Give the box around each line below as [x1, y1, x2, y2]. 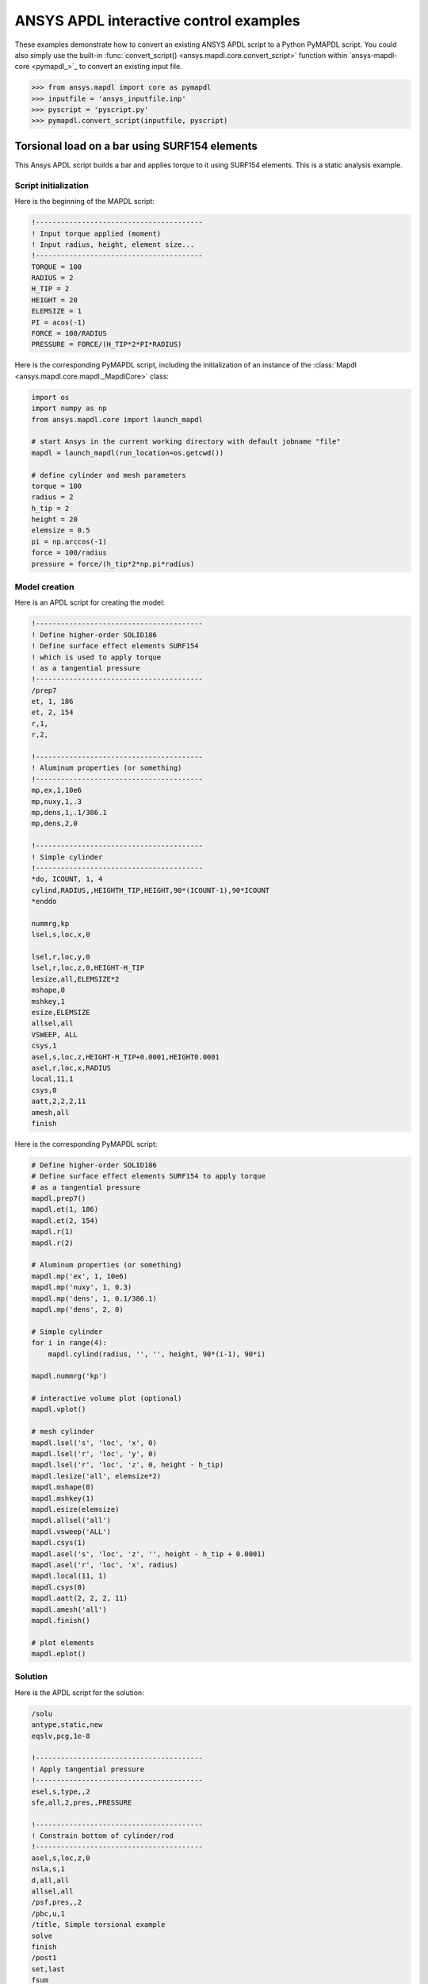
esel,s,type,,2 [31, 1786, 90, 1796]
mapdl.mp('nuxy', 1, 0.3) [31, 1282, 132, 1292]
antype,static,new [31, 1721, 103, 1729]
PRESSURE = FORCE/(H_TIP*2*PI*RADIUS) [31, 340, 182, 349]
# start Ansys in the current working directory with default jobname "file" [31, 437, 341, 446]
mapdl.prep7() [31, 1194, 86, 1203]
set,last [31, 1964, 66, 1974]
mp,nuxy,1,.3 [31, 797, 82, 806]
